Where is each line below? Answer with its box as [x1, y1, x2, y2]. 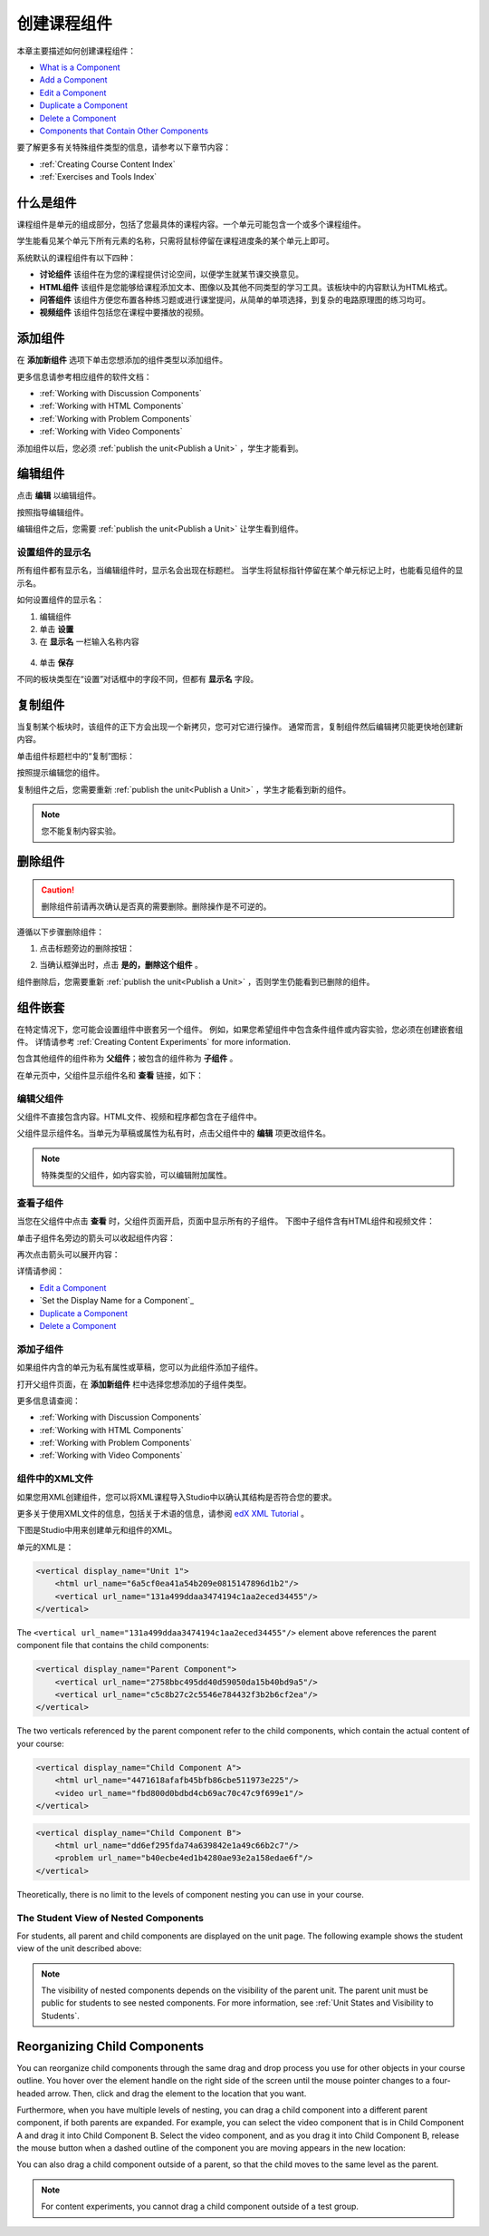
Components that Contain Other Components [39, 125, 208, 136]
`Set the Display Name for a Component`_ [39, 1295, 195, 1306]
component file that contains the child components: [16, 1640, 210, 1651]
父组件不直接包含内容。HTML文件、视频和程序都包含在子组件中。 [16, 1111, 263, 1122]
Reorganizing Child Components [16, 2038, 205, 2054]
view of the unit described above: [16, 1943, 142, 1954]
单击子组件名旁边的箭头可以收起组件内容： [16, 1232, 176, 1243]
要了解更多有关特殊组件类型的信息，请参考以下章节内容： [16, 142, 231, 153]
